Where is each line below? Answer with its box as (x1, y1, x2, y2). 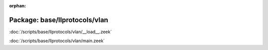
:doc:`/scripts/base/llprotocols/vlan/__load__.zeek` (9, 29, 112, 35)
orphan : (9, 3, 26, 8)
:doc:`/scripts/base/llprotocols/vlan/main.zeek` (9, 38, 105, 44)
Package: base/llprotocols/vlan (9, 15, 109, 24)
